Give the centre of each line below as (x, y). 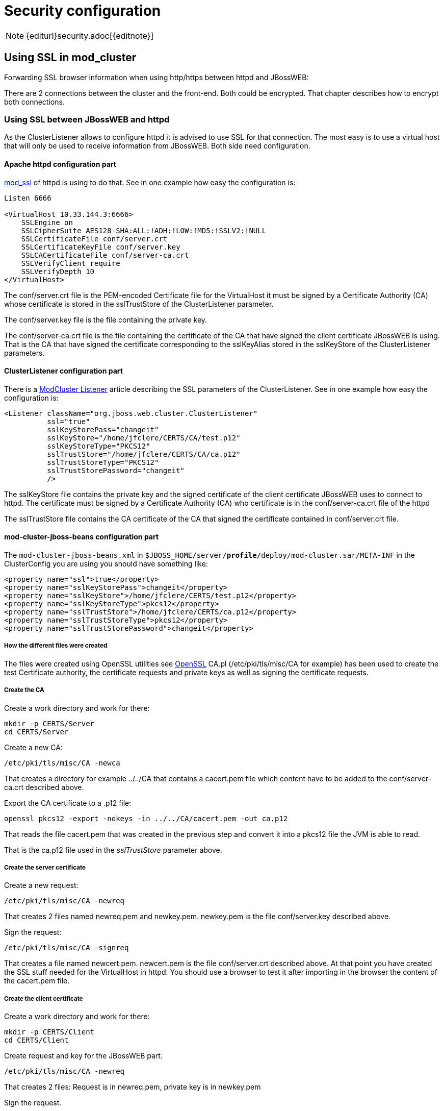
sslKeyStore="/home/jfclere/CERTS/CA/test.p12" (144, 438)
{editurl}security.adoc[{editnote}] (90, 35)
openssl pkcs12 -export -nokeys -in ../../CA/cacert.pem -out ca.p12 (146, 818)
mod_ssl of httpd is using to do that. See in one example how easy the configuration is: (150, 182)
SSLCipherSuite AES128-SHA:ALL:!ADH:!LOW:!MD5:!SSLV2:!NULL (144, 230)
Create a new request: (41, 885)
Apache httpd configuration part (60, 164)
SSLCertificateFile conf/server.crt (94, 239)
